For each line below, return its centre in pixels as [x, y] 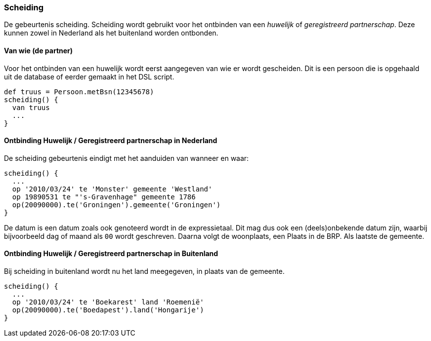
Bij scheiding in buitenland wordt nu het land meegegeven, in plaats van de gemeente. [144, 271]
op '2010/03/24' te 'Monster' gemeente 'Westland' [112, 189]
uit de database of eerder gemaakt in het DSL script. [89, 76]
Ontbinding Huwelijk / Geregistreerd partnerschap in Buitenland [111, 254]
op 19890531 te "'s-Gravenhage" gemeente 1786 [104, 197]
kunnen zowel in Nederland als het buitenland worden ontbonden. [111, 33]
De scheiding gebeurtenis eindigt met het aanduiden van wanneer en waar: [127, 158]
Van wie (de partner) [39, 50]
